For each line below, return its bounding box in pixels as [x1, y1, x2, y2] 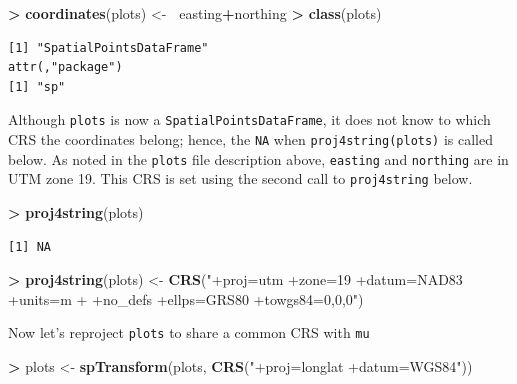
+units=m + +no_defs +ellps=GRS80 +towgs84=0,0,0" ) [8, 288, 364, 309]
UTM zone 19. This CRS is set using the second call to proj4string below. [8, 168, 473, 189]
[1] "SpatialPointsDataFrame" [8, 40, 209, 55]
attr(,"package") [8, 60, 123, 75]
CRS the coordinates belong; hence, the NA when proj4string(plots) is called [8, 129, 494, 150]
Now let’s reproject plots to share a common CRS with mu [8, 322, 370, 343]
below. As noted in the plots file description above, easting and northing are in [8, 148, 509, 169]
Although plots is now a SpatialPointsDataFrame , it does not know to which [8, 109, 491, 130]
